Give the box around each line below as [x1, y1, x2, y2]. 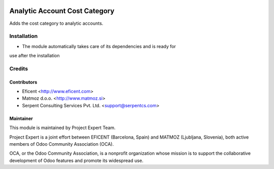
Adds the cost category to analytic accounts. [9, 20, 104, 26]
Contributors [9, 79, 38, 85]
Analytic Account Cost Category [9, 7, 115, 15]
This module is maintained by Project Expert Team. [9, 124, 116, 131]
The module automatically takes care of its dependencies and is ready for [22, 43, 176, 49]
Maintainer [9, 115, 33, 121]
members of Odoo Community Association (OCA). [9, 141, 114, 147]
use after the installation [9, 53, 60, 59]
